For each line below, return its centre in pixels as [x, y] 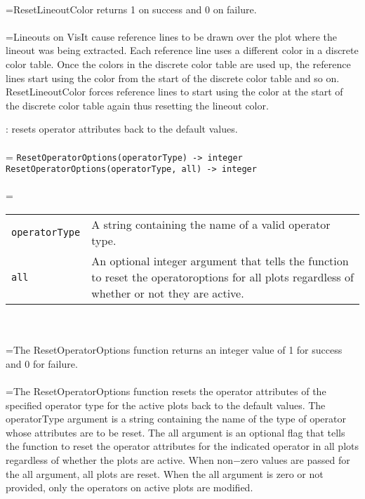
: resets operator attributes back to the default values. [122, 129]
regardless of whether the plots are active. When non [119, 459]
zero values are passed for [295, 459]
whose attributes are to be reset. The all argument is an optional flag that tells [175, 432]
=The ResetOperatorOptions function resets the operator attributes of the [166, 391]
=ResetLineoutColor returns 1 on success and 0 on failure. [131, 9]
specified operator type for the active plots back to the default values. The [166, 405]
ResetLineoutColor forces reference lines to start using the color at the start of [174, 92]
